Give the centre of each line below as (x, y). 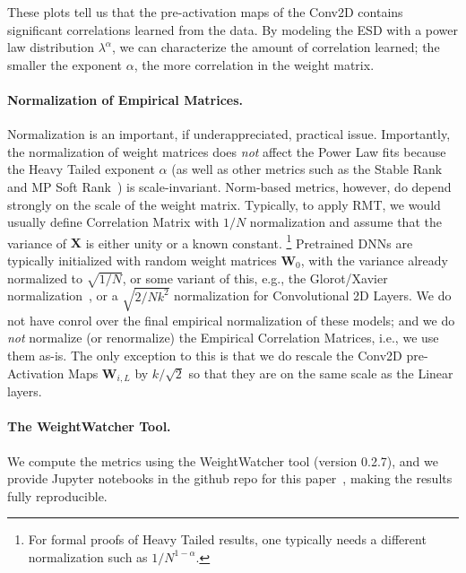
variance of (37, 243)
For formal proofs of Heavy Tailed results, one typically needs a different (227, 539)
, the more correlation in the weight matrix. (254, 64)
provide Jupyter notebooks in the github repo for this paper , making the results (230, 478)
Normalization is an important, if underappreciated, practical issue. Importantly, (229, 134)
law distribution (51, 47)
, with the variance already (374, 260)
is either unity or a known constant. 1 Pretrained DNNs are (249, 241)
